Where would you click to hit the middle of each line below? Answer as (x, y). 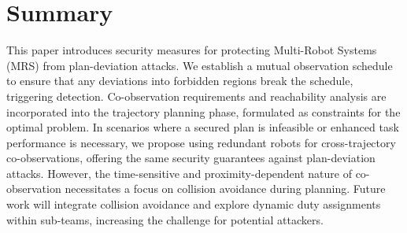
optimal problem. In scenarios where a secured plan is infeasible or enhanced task (203, 127)
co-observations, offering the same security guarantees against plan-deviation (191, 158)
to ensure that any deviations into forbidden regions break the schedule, (180, 81)
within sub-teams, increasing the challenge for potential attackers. (165, 219)
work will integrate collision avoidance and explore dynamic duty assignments (194, 204)
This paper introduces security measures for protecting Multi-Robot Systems (192, 50)
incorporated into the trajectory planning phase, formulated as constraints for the (203, 111)
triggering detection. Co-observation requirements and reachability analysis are (196, 96)
